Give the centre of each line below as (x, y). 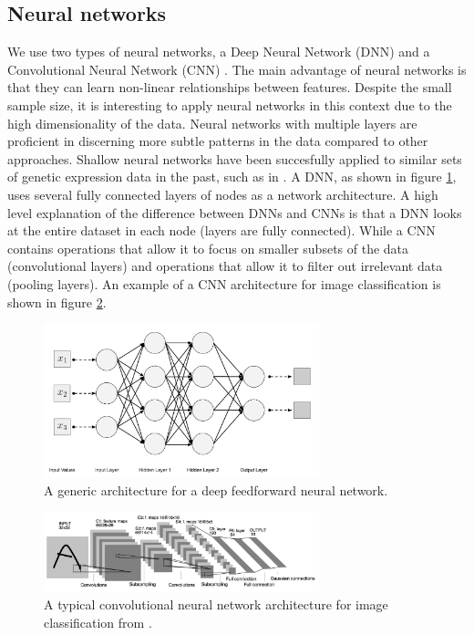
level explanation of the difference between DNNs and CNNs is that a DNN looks (235, 212)
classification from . (98, 622)
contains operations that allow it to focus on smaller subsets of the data (208, 248)
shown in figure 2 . (57, 302)
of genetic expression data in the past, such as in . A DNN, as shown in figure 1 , (232, 177)
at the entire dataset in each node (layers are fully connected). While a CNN (222, 230)
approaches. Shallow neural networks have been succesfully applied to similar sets (235, 158)
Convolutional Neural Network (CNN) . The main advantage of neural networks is (237, 69)
